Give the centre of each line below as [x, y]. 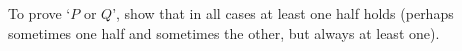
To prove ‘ [39, 13]
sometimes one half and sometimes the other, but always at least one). [224, 32]
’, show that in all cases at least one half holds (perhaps [283, 13]
